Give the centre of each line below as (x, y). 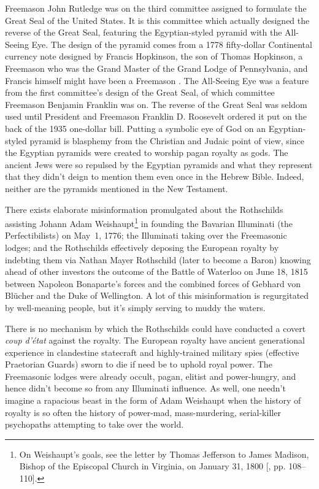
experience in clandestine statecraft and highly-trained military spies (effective (152, 352)
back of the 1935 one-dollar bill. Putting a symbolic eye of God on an (136, 128)
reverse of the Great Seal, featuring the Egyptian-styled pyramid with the (144, 32)
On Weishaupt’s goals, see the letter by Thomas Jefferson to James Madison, (164, 454)
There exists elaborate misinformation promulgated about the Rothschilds (144, 209)
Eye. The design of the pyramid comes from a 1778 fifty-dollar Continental (172, 44)
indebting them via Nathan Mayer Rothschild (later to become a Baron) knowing (158, 259)
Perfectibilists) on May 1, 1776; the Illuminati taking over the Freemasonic (146, 235)
